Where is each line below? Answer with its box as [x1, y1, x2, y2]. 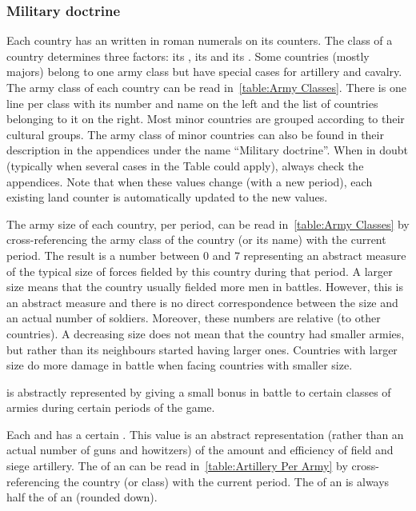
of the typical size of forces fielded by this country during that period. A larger [6, 262, 393, 279]
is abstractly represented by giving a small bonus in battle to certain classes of [6, 383, 391, 400]
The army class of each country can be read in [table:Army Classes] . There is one [6, 79, 406, 95]
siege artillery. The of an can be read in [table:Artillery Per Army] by [6, 457, 348, 474]
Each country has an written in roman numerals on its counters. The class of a [6, 32, 393, 49]
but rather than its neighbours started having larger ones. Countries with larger [6, 341, 398, 357]
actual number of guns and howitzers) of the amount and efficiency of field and [6, 441, 394, 458]
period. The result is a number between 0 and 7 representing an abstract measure [6, 246, 406, 263]
